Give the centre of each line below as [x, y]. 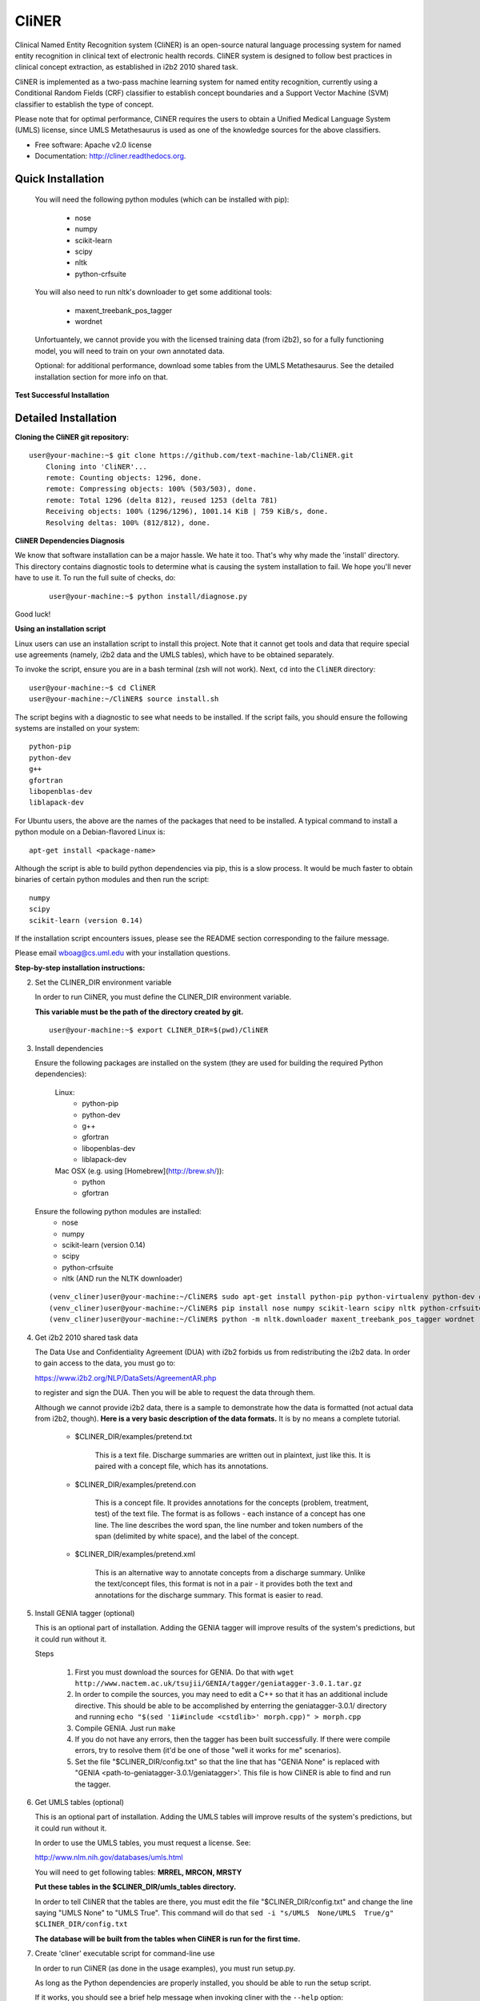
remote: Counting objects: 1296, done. [124, 478]
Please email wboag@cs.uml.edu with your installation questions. [123, 953]
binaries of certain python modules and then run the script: [112, 880]
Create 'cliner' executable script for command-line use [125, 1954]
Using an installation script [60, 629]
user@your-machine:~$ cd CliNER [92, 688]
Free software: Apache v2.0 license [93, 145]
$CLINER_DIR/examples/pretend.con [135, 1484]
